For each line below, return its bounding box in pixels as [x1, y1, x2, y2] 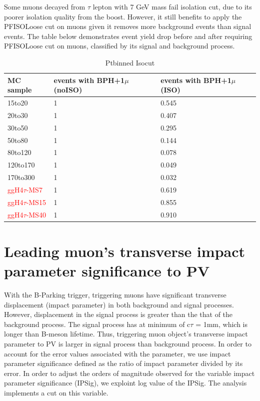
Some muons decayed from [4, 1, 85, 11]
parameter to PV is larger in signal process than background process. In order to [4, 338, 251, 348]
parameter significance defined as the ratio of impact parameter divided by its [4, 358, 243, 368]
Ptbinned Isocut [105, 57, 155, 67]
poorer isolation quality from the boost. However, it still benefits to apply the [4, 11, 242, 21]
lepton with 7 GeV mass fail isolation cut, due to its [92, 1, 252, 11]
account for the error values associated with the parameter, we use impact [4, 348, 231, 358]
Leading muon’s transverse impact [4, 240, 245, 261]
